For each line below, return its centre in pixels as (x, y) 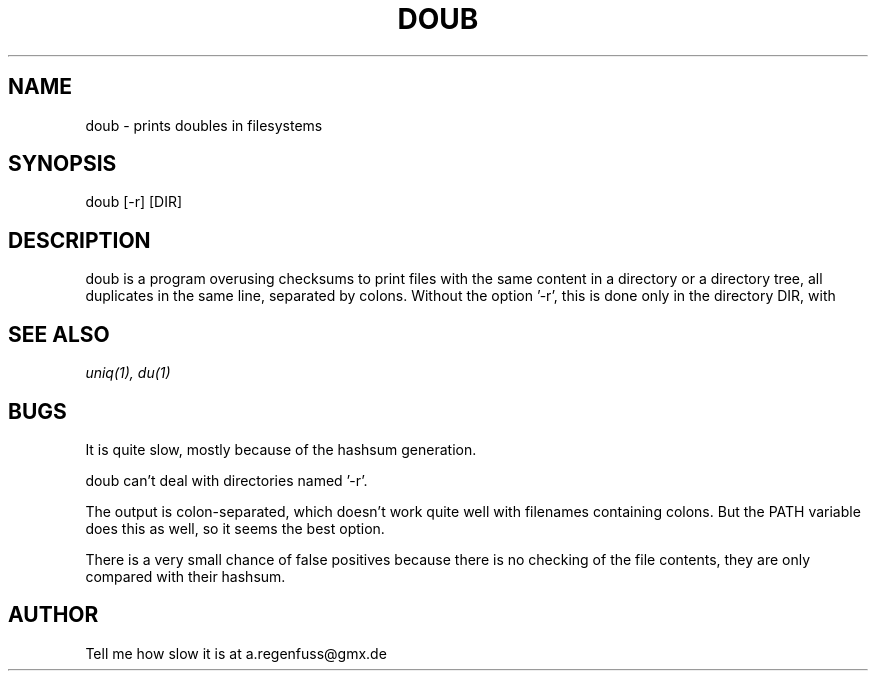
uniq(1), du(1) (128, 373)
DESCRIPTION (79, 240)
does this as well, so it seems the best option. (235, 528)
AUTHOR (53, 615)
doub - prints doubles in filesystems (204, 125)
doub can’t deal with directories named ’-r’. (226, 480)
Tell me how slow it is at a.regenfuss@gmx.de (236, 653)
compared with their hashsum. (185, 576)
